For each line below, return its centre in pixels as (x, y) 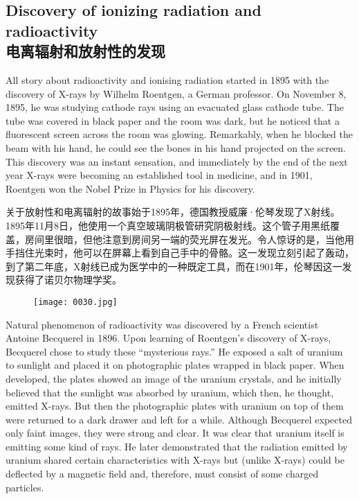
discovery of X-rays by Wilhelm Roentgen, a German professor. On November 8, (176, 93)
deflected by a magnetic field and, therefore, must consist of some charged (162, 474)
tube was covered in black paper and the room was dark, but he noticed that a (173, 120)
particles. (25, 487)
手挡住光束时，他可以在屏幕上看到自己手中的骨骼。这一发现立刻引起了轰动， (180, 253)
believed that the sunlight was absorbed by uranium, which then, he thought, (170, 392)
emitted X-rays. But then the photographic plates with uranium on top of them (175, 406)
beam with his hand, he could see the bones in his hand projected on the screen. (176, 147)
